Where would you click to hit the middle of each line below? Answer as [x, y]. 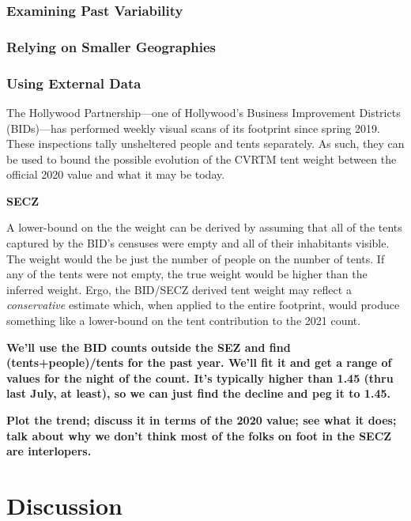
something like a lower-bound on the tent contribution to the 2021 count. [184, 321]
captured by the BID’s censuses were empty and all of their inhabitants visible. [198, 243]
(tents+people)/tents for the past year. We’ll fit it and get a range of [199, 362]
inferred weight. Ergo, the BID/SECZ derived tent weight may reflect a [179, 289]
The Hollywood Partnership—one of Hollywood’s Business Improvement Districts [204, 112]
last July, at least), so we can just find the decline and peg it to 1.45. [198, 393]
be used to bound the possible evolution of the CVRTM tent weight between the [202, 159]
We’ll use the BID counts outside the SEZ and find [149, 347]
